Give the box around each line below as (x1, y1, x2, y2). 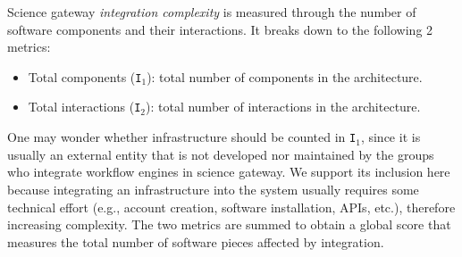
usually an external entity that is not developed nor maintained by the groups (7, 145, 434, 163)
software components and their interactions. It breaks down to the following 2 (7, 20, 433, 38)
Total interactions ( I (28, 97, 141, 116)
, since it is (360, 128, 421, 146)
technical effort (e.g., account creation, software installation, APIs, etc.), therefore (7, 197, 456, 216)
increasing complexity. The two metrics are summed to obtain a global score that (7, 215, 451, 234)
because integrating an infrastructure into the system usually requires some (7, 179, 419, 198)
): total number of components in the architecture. (147, 67, 423, 86)
